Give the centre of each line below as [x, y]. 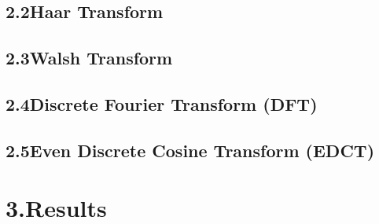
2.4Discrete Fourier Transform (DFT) [162, 103]
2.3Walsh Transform [89, 58]
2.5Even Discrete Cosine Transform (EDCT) [190, 150]
